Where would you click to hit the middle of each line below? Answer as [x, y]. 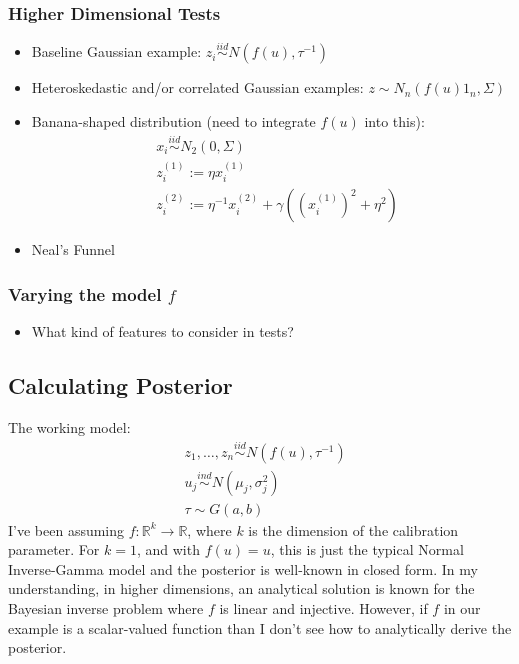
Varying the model [85, 293]
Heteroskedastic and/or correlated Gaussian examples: [197, 87]
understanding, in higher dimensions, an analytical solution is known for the [241, 588]
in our [462, 608]
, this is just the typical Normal [367, 549]
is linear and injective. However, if [323, 608]
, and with [168, 549]
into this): [394, 121]
